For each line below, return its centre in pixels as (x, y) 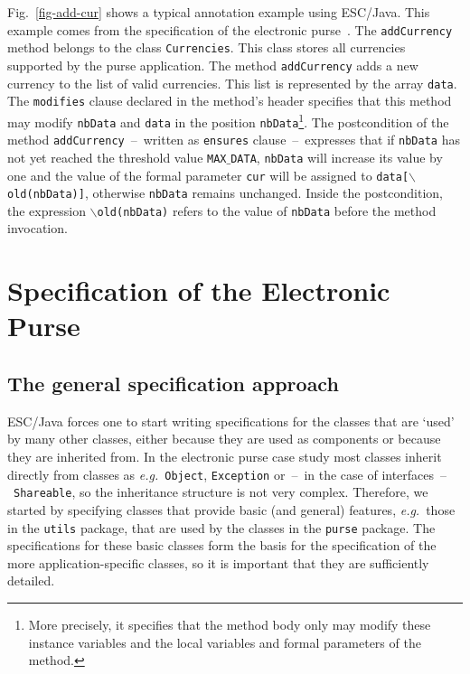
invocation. (38, 228)
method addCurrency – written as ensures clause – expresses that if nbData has (234, 140)
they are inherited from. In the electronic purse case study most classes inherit (225, 457)
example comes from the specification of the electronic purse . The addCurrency (230, 29)
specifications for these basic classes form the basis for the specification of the (222, 545)
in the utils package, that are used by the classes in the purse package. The (221, 527)
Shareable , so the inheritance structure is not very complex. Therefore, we (221, 492)
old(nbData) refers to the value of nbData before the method (267, 210)
